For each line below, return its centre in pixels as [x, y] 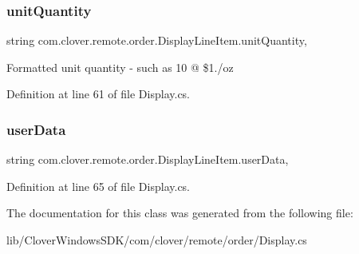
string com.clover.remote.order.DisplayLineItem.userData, [148, 159]
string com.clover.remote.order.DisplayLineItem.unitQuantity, [157, 40]
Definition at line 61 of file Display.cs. [99, 94]
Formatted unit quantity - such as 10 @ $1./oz [120, 67]
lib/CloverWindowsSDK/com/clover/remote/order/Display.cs [157, 240]
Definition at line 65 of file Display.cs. [99, 186]
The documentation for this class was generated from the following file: [180, 213]
